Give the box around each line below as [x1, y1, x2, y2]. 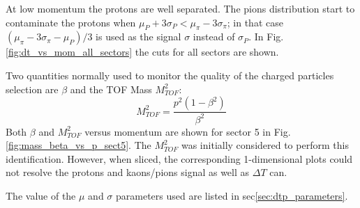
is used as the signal [96, 29, 181, 44]
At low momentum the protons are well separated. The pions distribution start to [6, 1, 355, 15]
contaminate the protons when [6, 15, 136, 29]
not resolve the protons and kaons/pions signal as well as [6, 165, 250, 179]
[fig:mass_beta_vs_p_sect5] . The [6, 138, 151, 152]
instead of [193, 29, 235, 44]
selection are [6, 81, 59, 96]
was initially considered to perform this [181, 138, 349, 152]
